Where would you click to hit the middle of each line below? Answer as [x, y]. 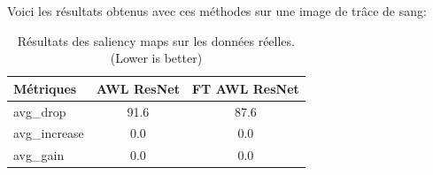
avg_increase [49, 133]
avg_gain [39, 155]
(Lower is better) [156, 58]
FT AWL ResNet [245, 88]
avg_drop [40, 111]
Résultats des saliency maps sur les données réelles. [156, 40]
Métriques [45, 88]
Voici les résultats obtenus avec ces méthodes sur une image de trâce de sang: [217, 11]
